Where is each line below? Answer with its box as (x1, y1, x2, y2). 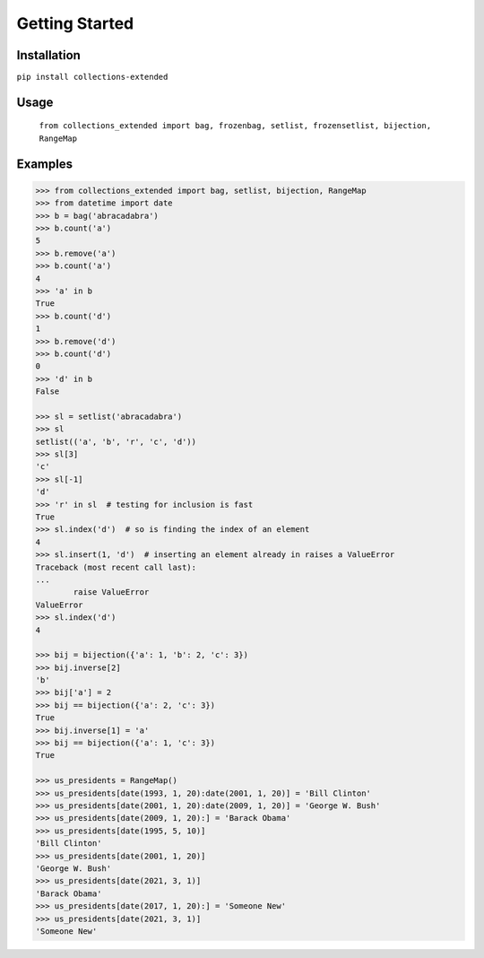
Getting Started (16, 13, 134, 33)
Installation (16, 48, 81, 63)
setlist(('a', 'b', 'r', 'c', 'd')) (35, 436, 197, 447)
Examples (16, 156, 73, 171)
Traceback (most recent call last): (35, 562, 197, 572)
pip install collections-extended (16, 72, 169, 83)
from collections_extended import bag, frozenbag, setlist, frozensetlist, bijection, (39, 121, 432, 131)
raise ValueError (73, 588, 150, 597)
